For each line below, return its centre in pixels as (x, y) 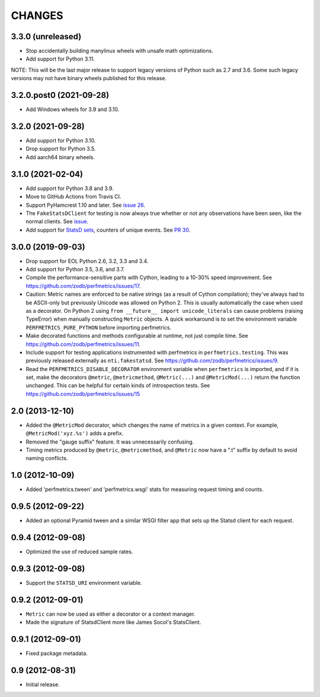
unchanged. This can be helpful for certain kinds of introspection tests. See (118, 385)
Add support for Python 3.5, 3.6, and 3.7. (75, 269)
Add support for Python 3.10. (61, 141)
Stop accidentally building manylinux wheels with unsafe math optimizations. (119, 51)
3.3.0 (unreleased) (46, 37)
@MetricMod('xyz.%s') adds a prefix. (75, 433)
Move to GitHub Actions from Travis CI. (73, 197)
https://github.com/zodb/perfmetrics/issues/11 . (83, 344)
